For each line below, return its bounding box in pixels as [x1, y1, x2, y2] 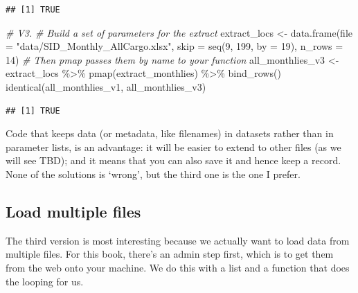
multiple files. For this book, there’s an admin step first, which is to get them [6, 247, 334, 261]
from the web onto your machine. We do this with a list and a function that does [6, 260, 350, 274]
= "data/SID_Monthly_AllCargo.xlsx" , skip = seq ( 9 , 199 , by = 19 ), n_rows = [6, 39, 343, 53]
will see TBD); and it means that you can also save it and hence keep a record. [6, 153, 341, 168]
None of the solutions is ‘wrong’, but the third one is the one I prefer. [6, 166, 301, 181]
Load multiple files [6, 200, 141, 222]
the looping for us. [6, 274, 84, 288]
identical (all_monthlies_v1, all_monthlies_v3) [6, 79, 206, 94]
